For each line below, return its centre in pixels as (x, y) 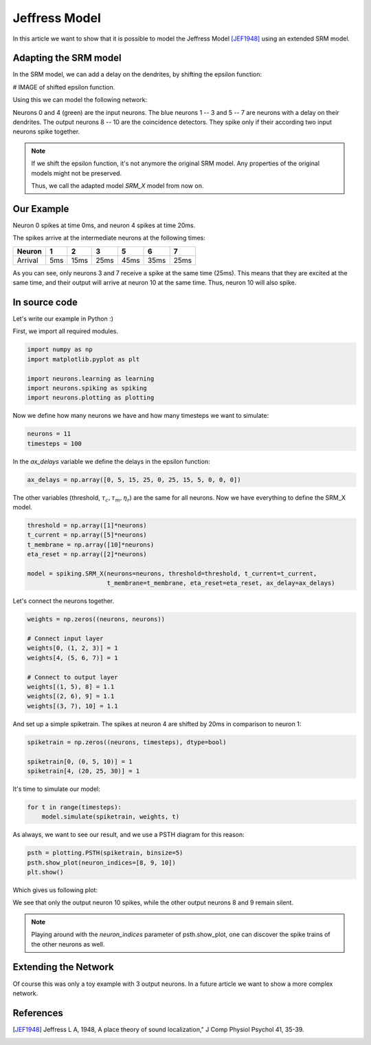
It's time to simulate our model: (56, 789)
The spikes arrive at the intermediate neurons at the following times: (109, 238)
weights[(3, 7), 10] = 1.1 (72, 706)
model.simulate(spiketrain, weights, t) (111, 817)
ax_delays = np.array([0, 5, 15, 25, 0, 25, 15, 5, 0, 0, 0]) (134, 479)
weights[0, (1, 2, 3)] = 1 (72, 648)
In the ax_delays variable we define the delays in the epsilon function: (111, 461)
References (38, 1013)
